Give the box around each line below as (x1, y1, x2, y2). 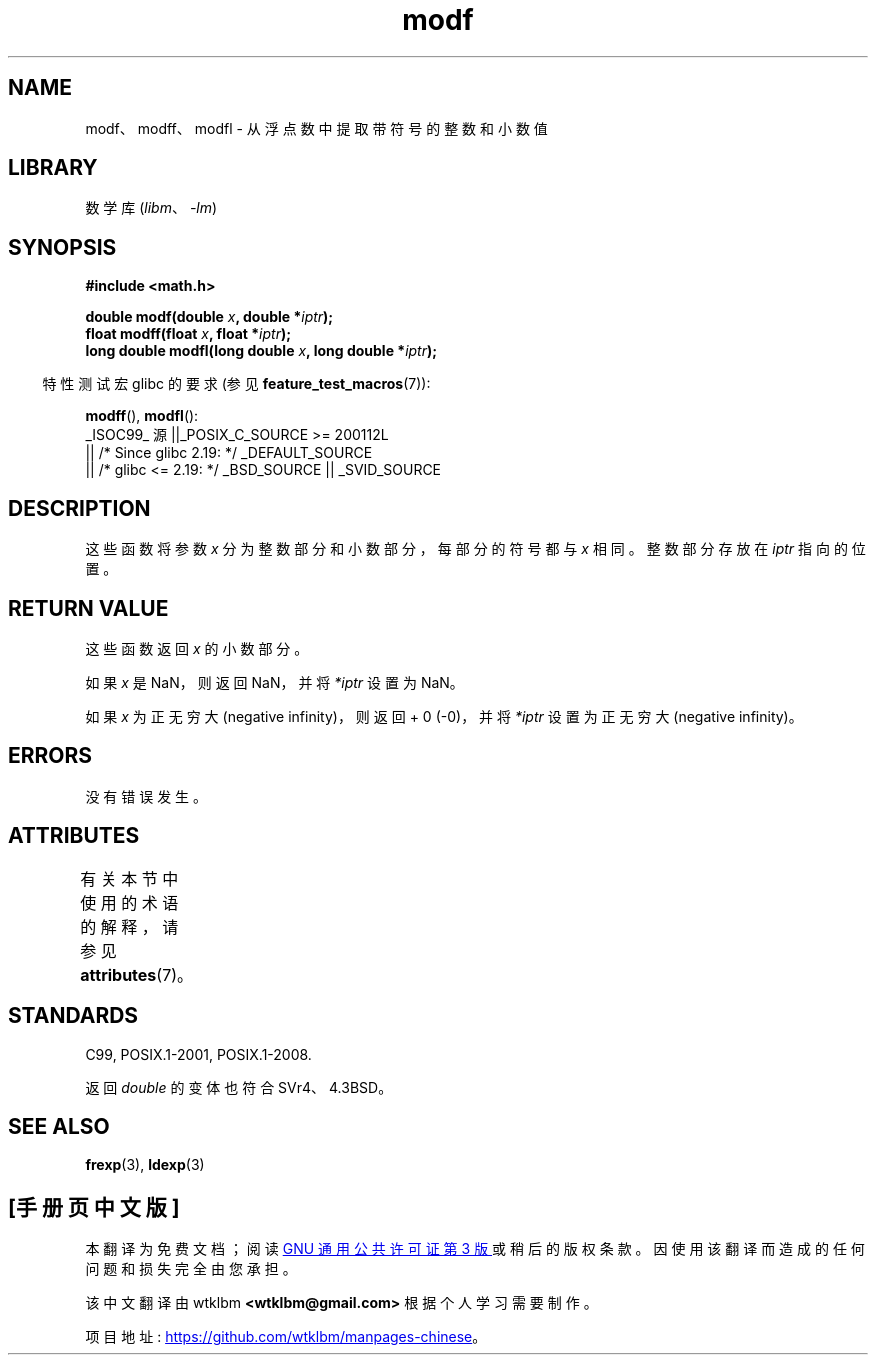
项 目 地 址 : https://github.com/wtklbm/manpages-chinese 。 (85, 1328, 487, 1346)
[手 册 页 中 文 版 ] (8, 1194, 180, 1220)
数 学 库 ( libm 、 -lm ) (85, 199, 218, 217)
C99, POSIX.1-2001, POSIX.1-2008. (85, 1045, 312, 1063)
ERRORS (8, 743, 93, 769)
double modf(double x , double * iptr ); (85, 308, 334, 326)
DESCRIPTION (8, 495, 151, 521)
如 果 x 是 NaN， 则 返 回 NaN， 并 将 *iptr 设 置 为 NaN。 (85, 673, 464, 691)
